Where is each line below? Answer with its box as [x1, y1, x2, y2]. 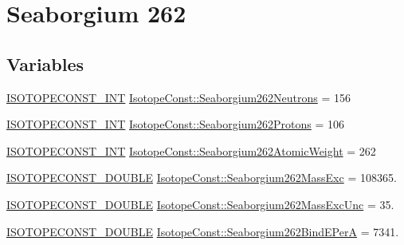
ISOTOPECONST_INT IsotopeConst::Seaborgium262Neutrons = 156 [6, 89, 351, 105]
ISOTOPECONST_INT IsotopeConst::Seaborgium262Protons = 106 [6, 116, 345, 132]
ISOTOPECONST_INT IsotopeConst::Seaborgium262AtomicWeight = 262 [6, 142, 376, 159]
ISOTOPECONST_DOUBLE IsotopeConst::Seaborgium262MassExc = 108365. [6, 169, 397, 186]
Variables [6, 51, 84, 76]
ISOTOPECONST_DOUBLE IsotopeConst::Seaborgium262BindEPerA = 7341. [6, 223, 399, 239]
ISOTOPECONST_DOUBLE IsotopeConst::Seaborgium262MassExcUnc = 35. [6, 196, 394, 212]
